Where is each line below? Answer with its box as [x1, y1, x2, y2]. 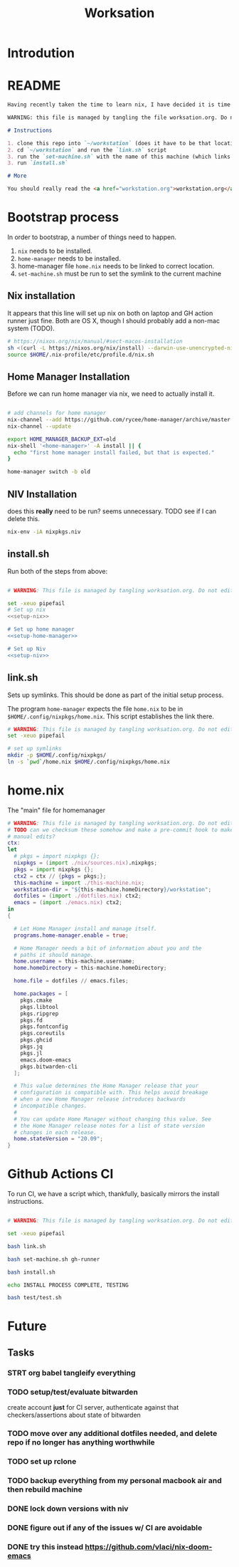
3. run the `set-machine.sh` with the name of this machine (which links [7, 153, 231, 160]
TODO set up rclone [7, 1456, 77, 1466]
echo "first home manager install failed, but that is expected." [14, 449, 215, 456]
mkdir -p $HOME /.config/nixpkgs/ [7, 752, 107, 759]
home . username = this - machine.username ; [14, 958, 135, 965]
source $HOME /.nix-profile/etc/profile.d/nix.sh [7, 351, 154, 358]
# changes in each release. [14, 1128, 97, 1136]
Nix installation [7, 290, 76, 302]
